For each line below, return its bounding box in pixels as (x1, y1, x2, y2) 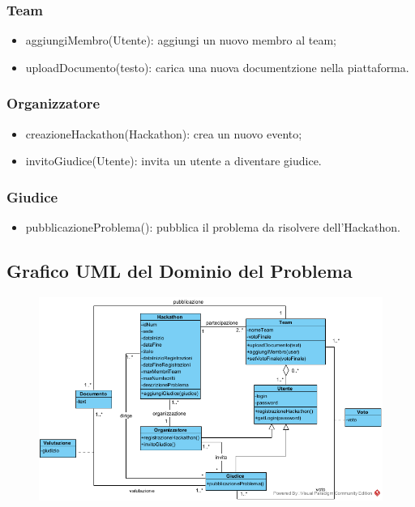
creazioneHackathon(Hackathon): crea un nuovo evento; (25, 125, 302, 142)
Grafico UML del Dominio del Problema (6, 258, 353, 283)
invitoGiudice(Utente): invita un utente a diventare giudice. (25, 152, 322, 169)
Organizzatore (6, 93, 101, 113)
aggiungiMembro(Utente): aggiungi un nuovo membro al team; (25, 32, 336, 49)
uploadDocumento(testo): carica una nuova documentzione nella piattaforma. (25, 58, 409, 75)
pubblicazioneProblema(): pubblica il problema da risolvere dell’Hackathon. (25, 219, 400, 236)
